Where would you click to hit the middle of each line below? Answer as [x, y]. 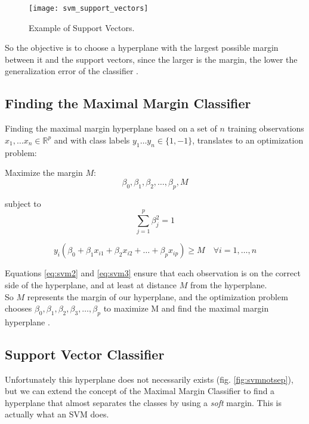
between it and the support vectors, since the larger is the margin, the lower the [151, 59]
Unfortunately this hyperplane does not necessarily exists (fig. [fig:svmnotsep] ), [149, 379]
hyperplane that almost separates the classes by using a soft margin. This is [143, 402]
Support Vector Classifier [85, 354]
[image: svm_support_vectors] [89, 8]
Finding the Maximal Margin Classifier [128, 103]
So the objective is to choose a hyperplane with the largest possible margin [142, 48]
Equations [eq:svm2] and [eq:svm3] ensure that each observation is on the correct [153, 273]
